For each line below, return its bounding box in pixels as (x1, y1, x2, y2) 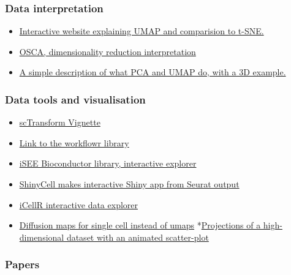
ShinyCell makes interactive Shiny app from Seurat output (19, 178, 240, 190)
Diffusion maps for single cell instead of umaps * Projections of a (19, 219, 261, 232)
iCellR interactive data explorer (19, 198, 138, 211)
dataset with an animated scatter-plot (66, 230, 209, 243)
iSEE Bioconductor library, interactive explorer (19, 157, 197, 170)
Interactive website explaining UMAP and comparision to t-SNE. (19, 24, 264, 37)
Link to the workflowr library (19, 136, 129, 149)
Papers (5, 257, 40, 272)
